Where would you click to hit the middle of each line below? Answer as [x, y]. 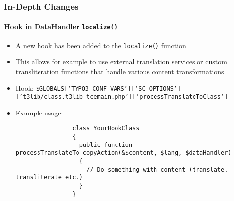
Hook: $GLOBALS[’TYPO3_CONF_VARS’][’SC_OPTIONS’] [98, 88]
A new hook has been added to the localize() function [101, 45]
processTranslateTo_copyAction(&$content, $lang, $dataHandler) [123, 153]
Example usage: [39, 112]
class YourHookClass [106, 129]
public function [106, 145]
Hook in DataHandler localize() [61, 26]
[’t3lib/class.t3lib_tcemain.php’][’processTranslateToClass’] [122, 97]
